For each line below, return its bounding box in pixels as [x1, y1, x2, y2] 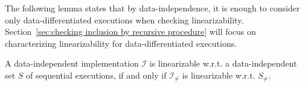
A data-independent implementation [5, 57, 139, 70]
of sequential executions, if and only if [26, 68, 167, 81]
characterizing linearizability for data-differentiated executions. [5, 37, 237, 49]
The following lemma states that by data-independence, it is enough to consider [5, 2, 300, 14]
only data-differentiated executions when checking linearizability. [5, 13, 244, 26]
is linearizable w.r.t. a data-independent [149, 57, 297, 70]
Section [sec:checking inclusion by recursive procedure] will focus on [5, 25, 256, 38]
